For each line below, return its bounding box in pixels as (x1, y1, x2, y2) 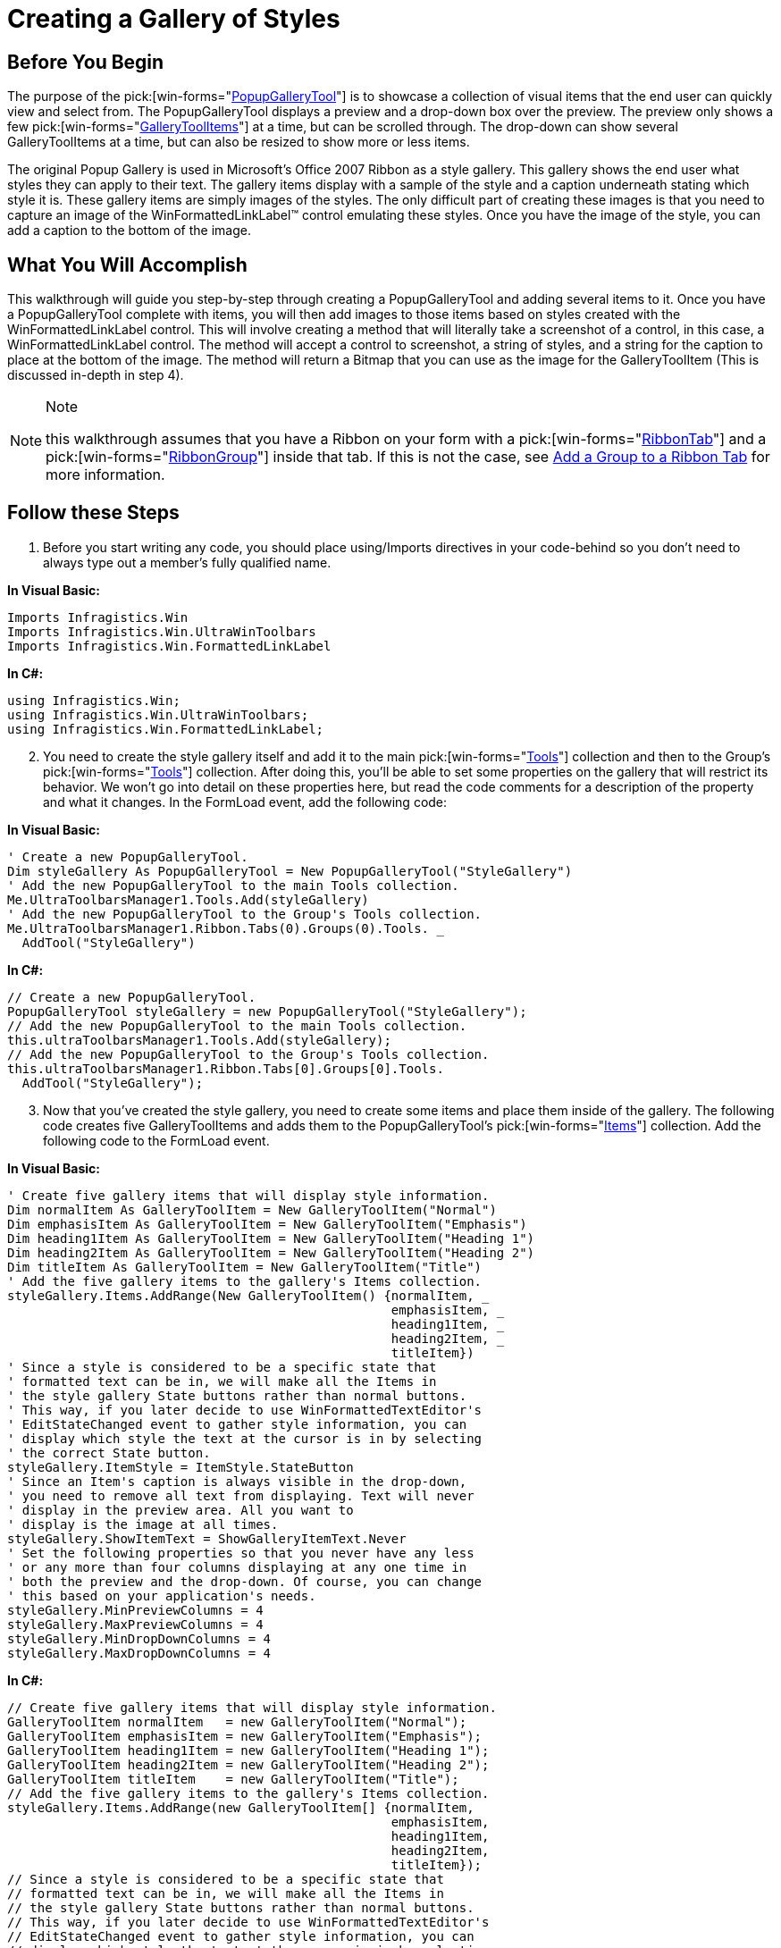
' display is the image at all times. (7, 1516, 279, 1532)
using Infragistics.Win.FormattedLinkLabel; (7, 721, 324, 736)
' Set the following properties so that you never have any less (7, 1545, 474, 1560)
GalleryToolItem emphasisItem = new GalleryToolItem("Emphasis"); (7, 1728, 483, 1743)
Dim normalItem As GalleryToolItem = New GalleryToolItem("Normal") (7, 1202, 497, 1217)
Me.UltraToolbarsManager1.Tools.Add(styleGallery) (7, 892, 369, 907)
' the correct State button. (7, 1445, 211, 1460)
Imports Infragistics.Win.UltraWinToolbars (7, 624, 316, 639)
